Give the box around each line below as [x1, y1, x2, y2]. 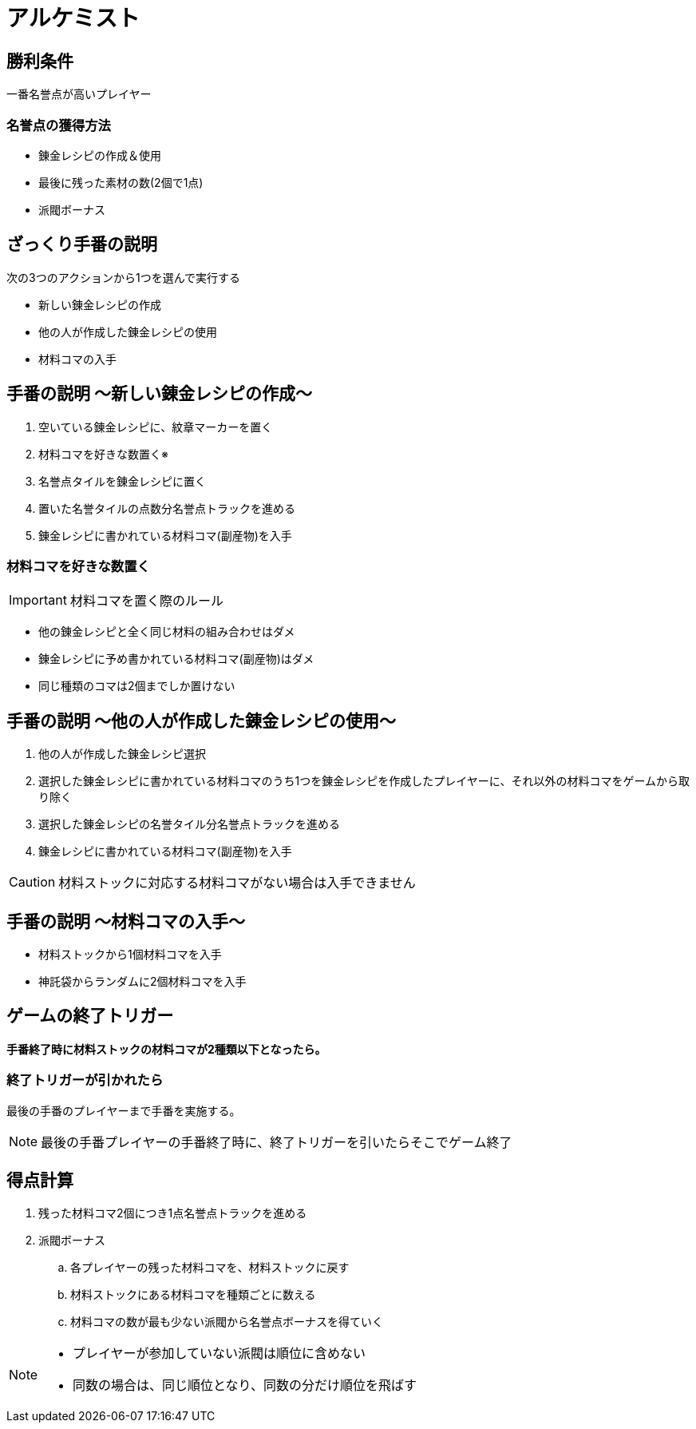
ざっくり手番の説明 [6, 234, 157, 255]
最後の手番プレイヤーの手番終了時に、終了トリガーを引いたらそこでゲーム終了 [41, 1133, 512, 1150]
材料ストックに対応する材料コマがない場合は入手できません [58, 875, 416, 891]
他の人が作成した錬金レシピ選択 [38, 747, 206, 761]
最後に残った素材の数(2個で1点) [38, 175, 204, 189]
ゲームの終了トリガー [6, 1006, 174, 1026]
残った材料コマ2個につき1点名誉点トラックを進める [38, 1206, 307, 1221]
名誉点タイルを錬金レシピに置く [38, 474, 206, 488]
